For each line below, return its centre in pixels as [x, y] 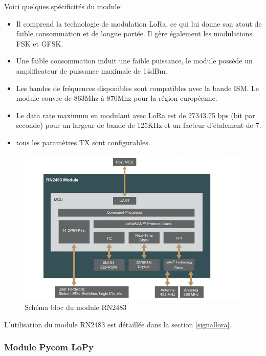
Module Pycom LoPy [49, 347]
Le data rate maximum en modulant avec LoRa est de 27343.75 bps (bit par [136, 115]
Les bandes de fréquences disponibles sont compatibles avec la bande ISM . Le [138, 88]
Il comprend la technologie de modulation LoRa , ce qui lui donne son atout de [139, 23]
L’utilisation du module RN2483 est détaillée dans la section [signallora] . [118, 324]
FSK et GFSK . [40, 43]
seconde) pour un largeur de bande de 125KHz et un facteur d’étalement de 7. [139, 125]
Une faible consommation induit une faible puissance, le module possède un [134, 61]
